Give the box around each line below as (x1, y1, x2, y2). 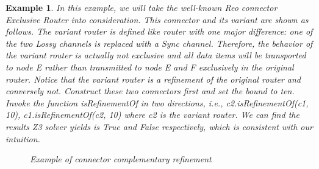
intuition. (5, 132, 40, 145)
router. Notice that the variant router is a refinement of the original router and (5, 72, 301, 85)
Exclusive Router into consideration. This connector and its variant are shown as (5, 13, 309, 26)
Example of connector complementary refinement (30, 153, 212, 165)
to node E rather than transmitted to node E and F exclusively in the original (5, 60, 294, 73)
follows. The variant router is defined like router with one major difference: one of (5, 25, 313, 38)
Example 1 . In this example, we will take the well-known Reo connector (5, 1, 278, 13)
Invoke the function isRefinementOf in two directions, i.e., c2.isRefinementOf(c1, (5, 96, 309, 109)
